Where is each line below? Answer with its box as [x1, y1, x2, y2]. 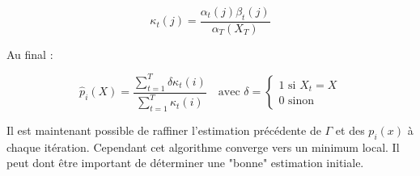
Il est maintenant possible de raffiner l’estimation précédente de [6, 121, 321, 138]
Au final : [6, 45, 53, 62]
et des [335, 121, 365, 138]
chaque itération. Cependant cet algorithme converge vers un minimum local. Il [6, 138, 400, 155]
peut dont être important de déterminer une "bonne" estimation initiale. [6, 154, 364, 171]
